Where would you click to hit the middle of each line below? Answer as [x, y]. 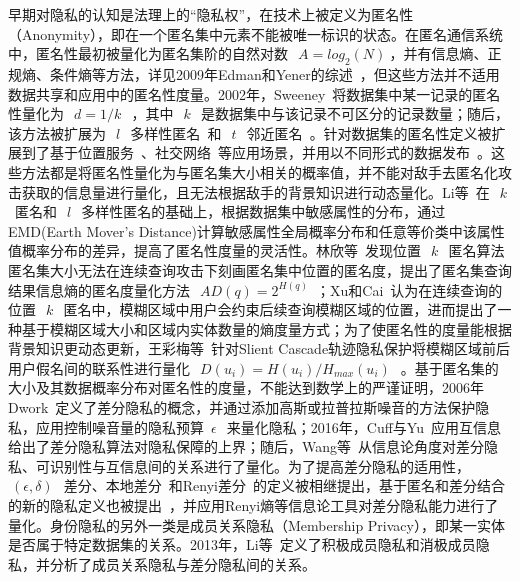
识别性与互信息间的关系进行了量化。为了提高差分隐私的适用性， [259, 465]
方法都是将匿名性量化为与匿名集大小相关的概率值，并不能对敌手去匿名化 [259, 171]
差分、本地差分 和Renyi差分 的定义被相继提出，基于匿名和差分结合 [284, 485]
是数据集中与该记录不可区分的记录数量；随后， [354, 113]
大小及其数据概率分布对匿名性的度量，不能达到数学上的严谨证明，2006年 [246, 387]
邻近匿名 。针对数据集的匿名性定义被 [369, 132]
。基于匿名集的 [449, 367]
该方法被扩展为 [57, 132]
